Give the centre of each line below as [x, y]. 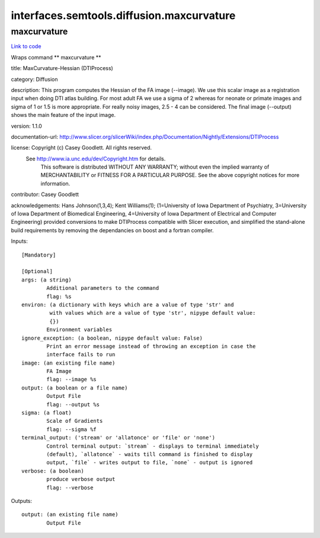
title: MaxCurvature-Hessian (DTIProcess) [62, 68]
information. [55, 183]
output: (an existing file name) [70, 515]
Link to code [26, 46]
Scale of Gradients [75, 421]
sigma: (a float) [47, 413]
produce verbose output [81, 479]
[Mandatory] [39, 255]
